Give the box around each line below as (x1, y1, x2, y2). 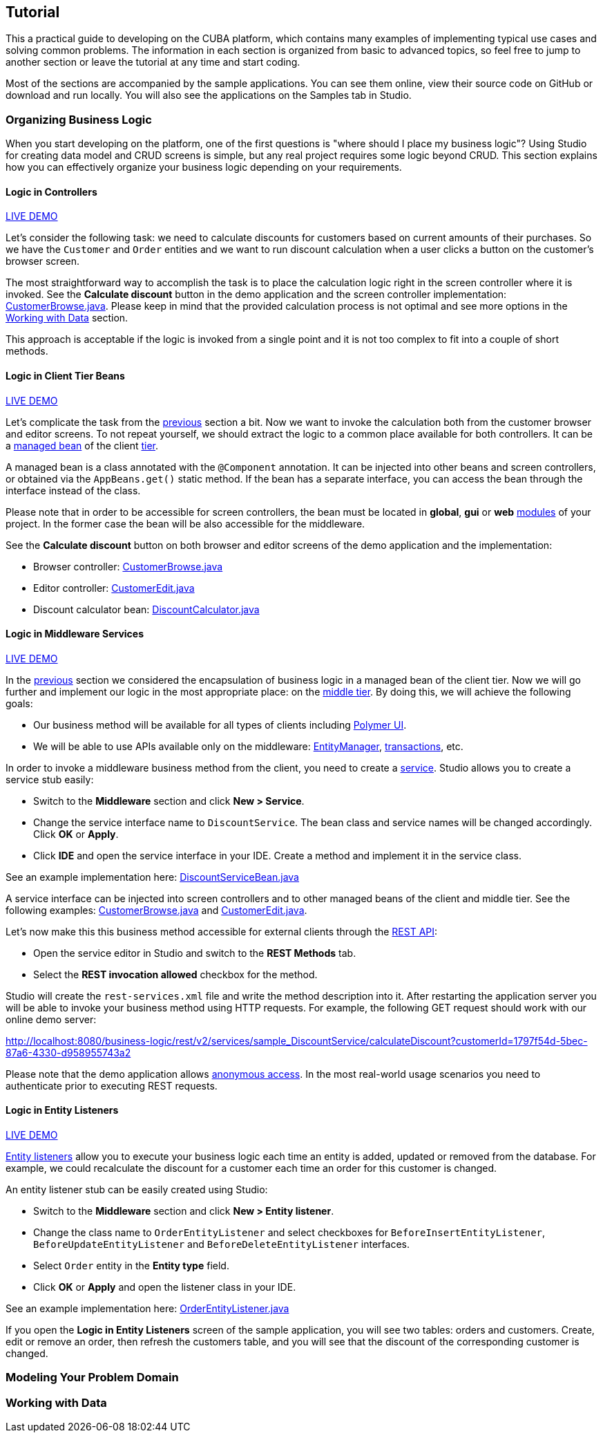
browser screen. (6, 255, 80, 268)
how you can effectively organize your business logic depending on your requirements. (6, 161, 402, 174)
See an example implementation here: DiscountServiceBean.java (6, 870, 299, 883)
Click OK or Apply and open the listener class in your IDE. (33, 1281, 296, 1294)
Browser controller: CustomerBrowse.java (33, 560, 223, 572)
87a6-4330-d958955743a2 (6, 1046, 131, 1058)
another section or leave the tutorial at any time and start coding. (6, 56, 300, 68)
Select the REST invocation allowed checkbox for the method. (33, 968, 318, 980)
